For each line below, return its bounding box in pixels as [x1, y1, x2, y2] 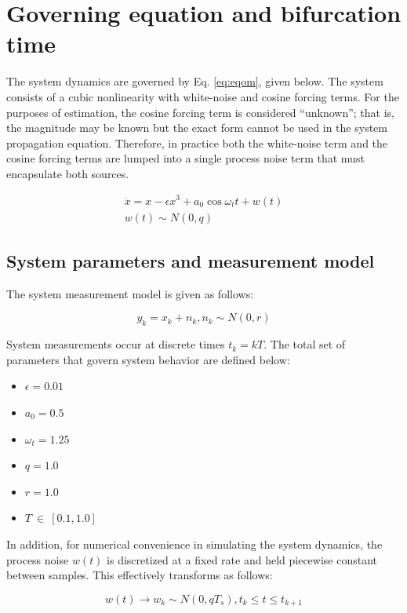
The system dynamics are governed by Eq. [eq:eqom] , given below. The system [6, 73, 383, 89]
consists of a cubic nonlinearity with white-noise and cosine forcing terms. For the [6, 88, 399, 104]
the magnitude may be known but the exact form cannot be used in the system [6, 119, 387, 136]
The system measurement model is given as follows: [6, 285, 254, 301]
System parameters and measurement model [6, 249, 375, 272]
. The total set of [263, 336, 346, 352]
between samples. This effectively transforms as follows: [6, 567, 273, 583]
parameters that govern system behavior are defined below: [6, 351, 290, 367]
